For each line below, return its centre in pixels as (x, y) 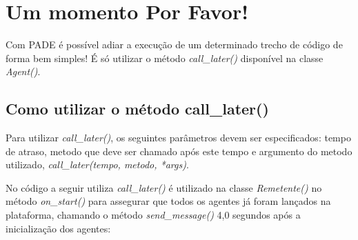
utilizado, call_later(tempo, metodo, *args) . (97, 164)
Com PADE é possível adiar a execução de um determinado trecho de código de (174, 44)
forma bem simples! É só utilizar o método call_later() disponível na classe (165, 58)
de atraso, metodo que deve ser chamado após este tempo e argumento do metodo (179, 151)
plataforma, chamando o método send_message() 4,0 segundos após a (153, 215)
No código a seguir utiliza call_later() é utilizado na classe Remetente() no (164, 187)
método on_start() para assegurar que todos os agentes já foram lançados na (168, 201)
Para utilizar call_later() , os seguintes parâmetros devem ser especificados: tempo (178, 138)
